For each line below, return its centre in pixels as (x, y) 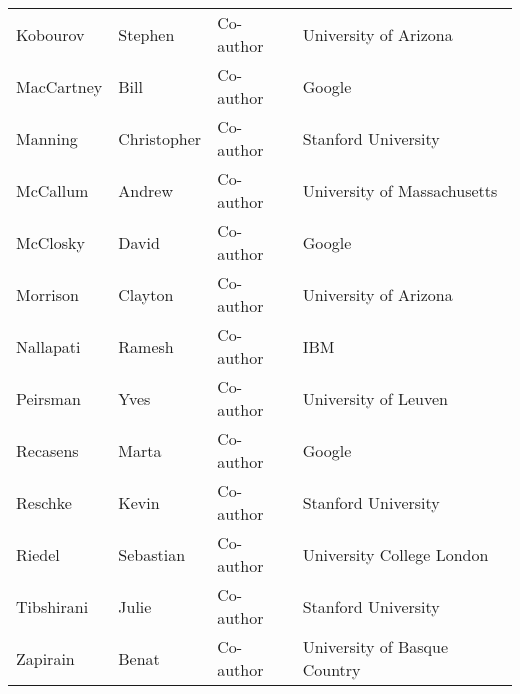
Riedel (38, 554)
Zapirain (45, 658)
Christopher (160, 138)
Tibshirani (52, 606)
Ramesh (146, 346)
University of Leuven (375, 398)
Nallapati (48, 346)
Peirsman (48, 398)
